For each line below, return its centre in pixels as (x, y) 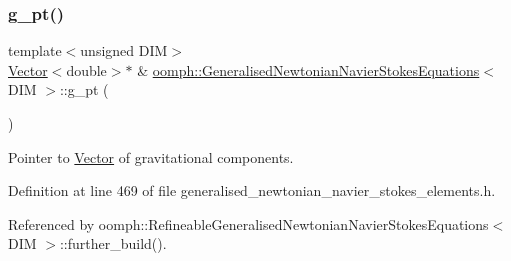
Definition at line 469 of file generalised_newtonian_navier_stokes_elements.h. (252, 190)
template (35, 50)
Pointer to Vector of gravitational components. (151, 156)
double (86, 69)
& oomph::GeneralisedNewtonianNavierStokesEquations (308, 69)
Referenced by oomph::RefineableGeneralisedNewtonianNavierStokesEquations (248, 223)
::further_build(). (113, 243)
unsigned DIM (124, 50)
